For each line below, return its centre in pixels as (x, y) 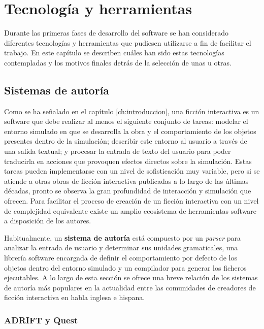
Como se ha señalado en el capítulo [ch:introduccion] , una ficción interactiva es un (132, 111)
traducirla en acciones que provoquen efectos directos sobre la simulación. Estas (128, 161)
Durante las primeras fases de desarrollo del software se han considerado (117, 33)
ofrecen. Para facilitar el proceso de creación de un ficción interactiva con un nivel (131, 201)
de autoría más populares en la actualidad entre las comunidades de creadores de (130, 287)
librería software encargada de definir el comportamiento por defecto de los (121, 258)
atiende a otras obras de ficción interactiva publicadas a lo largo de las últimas (126, 180)
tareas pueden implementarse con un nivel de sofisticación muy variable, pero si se (132, 171)
